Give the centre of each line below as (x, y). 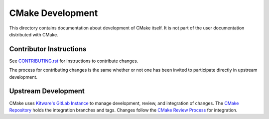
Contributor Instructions (48, 49)
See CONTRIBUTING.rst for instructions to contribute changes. (74, 61)
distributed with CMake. (34, 34)
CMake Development (54, 13)
